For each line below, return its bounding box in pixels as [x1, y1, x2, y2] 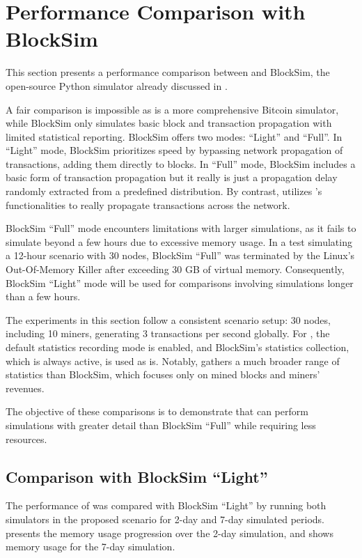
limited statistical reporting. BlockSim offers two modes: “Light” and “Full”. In [6, 129, 343, 144]
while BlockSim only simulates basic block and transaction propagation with [6, 116, 332, 130]
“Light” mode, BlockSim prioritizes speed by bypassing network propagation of [6, 143, 343, 157]
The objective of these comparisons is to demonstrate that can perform [6, 404, 308, 419]
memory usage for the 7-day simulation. [6, 539, 175, 554]
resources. [6, 431, 47, 446]
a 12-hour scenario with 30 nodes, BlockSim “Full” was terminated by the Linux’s [6, 248, 355, 263]
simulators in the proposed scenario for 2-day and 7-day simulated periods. [6, 511, 325, 526]
